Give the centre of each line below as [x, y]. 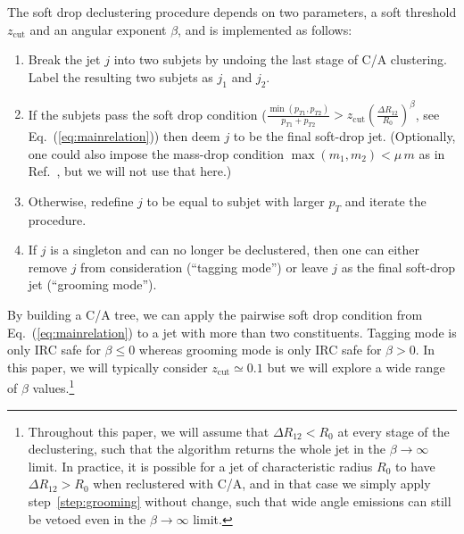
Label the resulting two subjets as [120, 76]
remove [47, 267]
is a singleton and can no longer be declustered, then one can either [235, 250]
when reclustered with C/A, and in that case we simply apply [262, 484]
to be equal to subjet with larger [236, 200]
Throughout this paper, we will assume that [149, 431]
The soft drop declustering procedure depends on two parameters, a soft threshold [232, 12]
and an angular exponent [98, 29]
